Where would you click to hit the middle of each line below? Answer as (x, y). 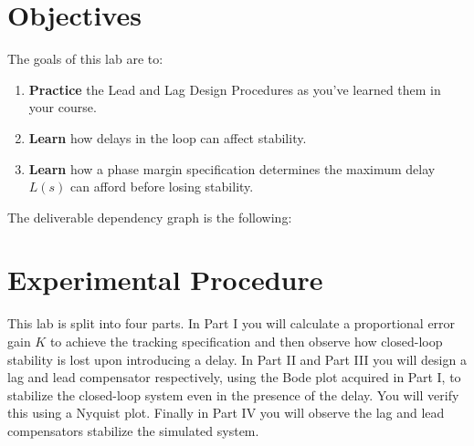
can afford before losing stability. (162, 187)
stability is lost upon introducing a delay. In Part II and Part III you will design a (237, 359)
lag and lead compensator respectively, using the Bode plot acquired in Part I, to (234, 377)
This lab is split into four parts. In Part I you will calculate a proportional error (232, 323)
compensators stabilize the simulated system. (133, 430)
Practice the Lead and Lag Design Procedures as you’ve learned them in (235, 89)
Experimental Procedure (165, 280)
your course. (63, 107)
